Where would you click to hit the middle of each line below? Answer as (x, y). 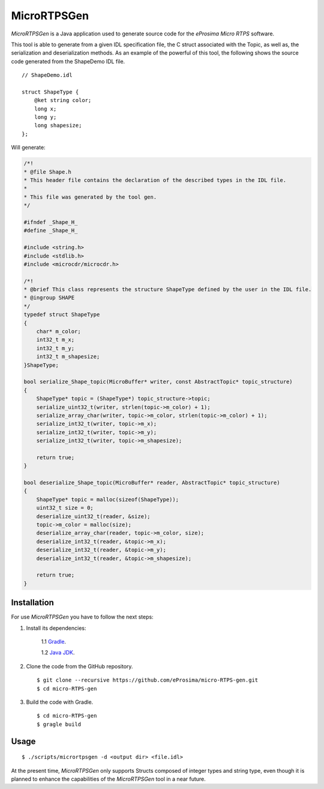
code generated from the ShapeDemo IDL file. (68, 61)
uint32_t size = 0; (65, 508)
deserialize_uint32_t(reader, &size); (93, 516)
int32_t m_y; (55, 348)
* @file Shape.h (48, 172)
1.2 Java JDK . (58, 653)
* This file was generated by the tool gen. (90, 197)
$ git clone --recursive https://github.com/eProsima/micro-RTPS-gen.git (148, 680)
